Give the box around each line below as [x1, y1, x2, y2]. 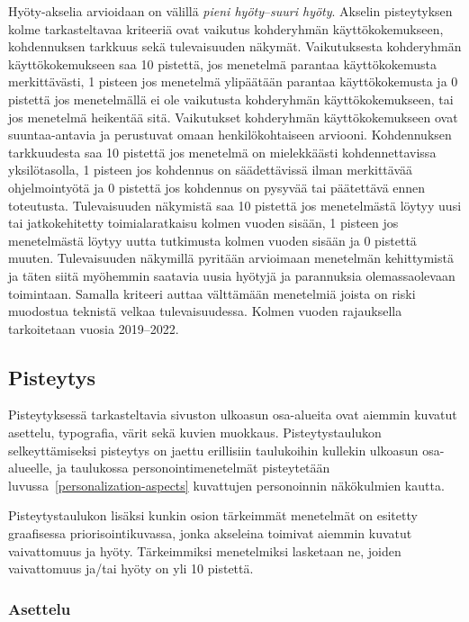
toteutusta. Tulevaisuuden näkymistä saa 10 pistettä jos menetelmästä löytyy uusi [8, 195, 462, 214]
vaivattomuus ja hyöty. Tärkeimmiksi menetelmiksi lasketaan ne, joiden [8, 541, 401, 560]
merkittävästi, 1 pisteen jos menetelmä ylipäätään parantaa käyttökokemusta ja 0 [8, 72, 458, 91]
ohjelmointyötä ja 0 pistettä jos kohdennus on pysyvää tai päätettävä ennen [8, 177, 426, 196]
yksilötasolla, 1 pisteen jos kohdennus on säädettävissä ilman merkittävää [8, 160, 413, 179]
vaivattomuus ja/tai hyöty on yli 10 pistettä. [8, 559, 254, 578]
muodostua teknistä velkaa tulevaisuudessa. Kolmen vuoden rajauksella [8, 302, 402, 320]
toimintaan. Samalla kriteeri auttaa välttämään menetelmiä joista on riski [8, 284, 416, 302]
